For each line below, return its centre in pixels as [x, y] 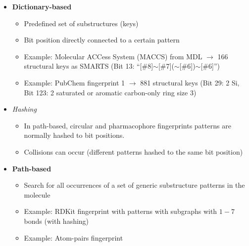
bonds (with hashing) [56, 221]
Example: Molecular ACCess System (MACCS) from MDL [113, 56]
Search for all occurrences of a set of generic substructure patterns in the [134, 185]
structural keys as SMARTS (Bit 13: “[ [83, 66]
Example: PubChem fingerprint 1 [75, 82]
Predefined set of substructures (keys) [81, 23]
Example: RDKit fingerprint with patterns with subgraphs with [121, 211]
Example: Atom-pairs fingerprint [74, 237]
